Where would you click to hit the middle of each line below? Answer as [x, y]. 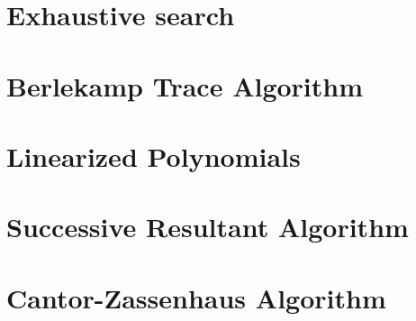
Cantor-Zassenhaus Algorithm [196, 297]
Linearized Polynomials [154, 156]
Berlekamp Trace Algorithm [185, 85]
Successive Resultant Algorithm [208, 227]
